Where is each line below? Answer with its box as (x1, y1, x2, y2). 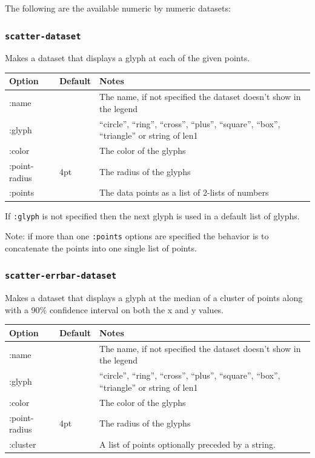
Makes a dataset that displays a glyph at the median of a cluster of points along (5, 291, 303, 304)
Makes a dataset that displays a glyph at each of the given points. (5, 51, 250, 64)
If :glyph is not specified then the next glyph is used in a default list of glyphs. (5, 209, 300, 222)
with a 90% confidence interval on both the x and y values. (5, 303, 224, 316)
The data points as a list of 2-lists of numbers (99, 186, 269, 199)
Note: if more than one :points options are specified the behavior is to (5, 230, 269, 242)
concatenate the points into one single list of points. (5, 241, 197, 254)
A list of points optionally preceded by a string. (99, 437, 276, 450)
